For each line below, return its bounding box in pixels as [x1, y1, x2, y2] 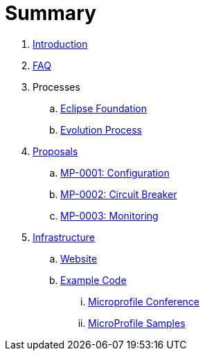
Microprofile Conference [88, 295, 199, 308]
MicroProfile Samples [88, 317, 186, 329]
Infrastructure [33, 231, 95, 243]
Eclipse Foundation [60, 102, 147, 114]
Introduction [33, 37, 88, 50]
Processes [33, 80, 80, 93]
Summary [5, 1, 96, 25]
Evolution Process [60, 123, 142, 136]
